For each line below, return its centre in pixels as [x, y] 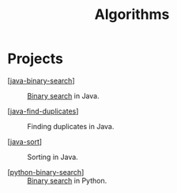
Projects [36, 59]
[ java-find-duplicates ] [43, 111]
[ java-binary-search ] [41, 80]
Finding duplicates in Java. [71, 126]
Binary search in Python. [67, 180]
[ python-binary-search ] [46, 172]
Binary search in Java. [63, 95]
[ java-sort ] [25, 141]
